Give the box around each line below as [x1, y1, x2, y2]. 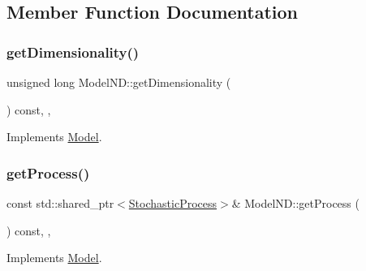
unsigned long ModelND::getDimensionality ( [6, 74, 231, 90]
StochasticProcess [128, 195, 217, 211]
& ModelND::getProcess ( [231, 195, 360, 211]
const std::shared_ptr [6, 195, 114, 211]
